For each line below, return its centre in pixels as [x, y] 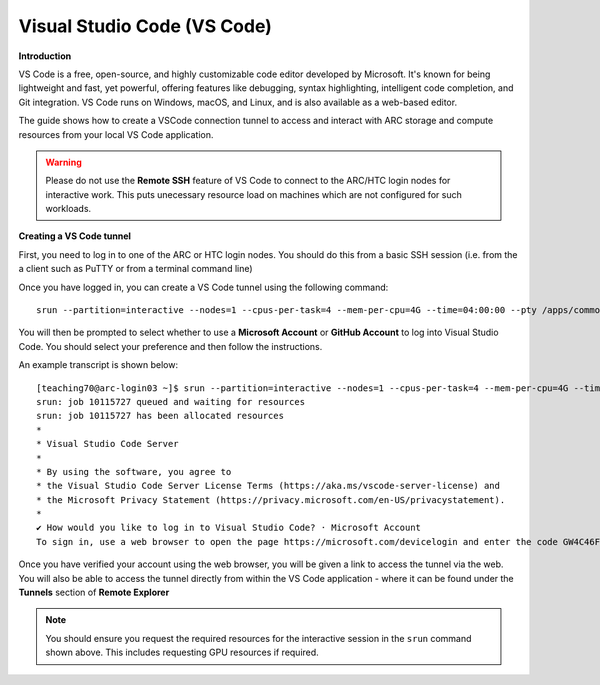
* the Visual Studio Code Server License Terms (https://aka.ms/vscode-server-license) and [268, 486]
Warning [63, 162]
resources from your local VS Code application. [116, 134]
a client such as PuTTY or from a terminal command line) [136, 269]
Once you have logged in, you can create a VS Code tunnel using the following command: [203, 287]
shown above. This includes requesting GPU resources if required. [182, 652]
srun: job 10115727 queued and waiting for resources [170, 401]
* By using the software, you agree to [134, 471]
